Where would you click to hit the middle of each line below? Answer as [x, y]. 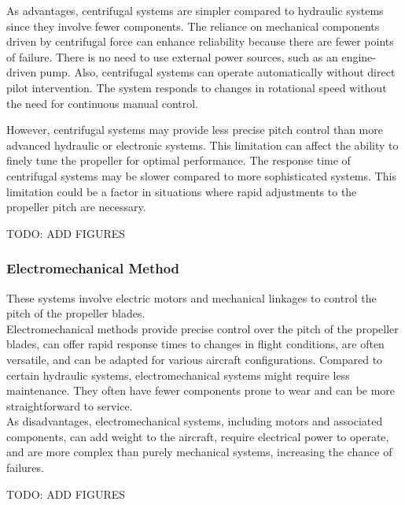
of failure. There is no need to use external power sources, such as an [172, 56]
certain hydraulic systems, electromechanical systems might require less [178, 375]
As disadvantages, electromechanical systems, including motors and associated [195, 421]
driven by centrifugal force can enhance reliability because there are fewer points [200, 41]
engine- [359, 56]
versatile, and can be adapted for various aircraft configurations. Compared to [195, 359]
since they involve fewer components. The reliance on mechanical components [193, 26]
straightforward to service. [70, 405]
